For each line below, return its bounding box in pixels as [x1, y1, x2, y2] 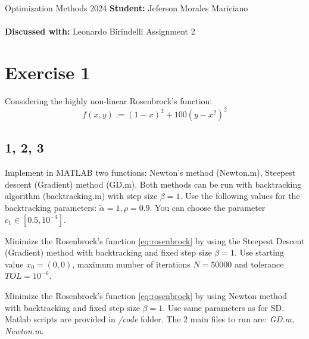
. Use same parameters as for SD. [163, 301, 285, 313]
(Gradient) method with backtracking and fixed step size [5, 246, 212, 259]
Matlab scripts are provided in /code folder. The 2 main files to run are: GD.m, [5, 313, 295, 325]
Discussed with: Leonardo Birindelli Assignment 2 [5, 25, 195, 38]
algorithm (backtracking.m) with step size [5, 189, 158, 202]
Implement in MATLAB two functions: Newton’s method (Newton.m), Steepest [5, 166, 296, 179]
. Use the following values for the [180, 189, 300, 202]
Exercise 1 [5, 60, 90, 84]
